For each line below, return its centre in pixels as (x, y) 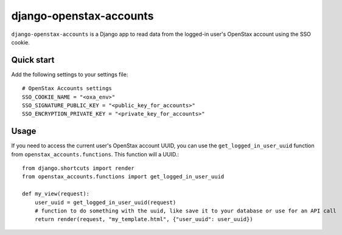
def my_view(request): (56, 194)
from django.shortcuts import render (79, 168)
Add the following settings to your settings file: (70, 74)
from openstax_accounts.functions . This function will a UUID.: (95, 154)
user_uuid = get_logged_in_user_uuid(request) (105, 202)
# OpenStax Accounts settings (67, 89)
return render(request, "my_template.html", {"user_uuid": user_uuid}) (144, 219)
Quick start (33, 60)
